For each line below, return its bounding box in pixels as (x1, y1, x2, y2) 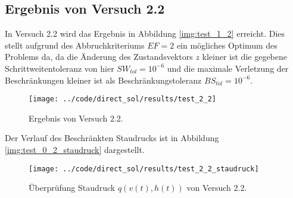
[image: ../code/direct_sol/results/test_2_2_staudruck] (29, 164, 259, 173)
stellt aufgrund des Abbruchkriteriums (5, 39, 145, 51)
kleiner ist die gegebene (202, 50, 287, 63)
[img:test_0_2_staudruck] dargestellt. (5, 143, 145, 156)
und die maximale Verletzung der (167, 62, 289, 74)
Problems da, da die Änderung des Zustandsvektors (5, 50, 193, 63)
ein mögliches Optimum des (176, 39, 278, 51)
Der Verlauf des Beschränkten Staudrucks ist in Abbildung (5, 132, 219, 144)
